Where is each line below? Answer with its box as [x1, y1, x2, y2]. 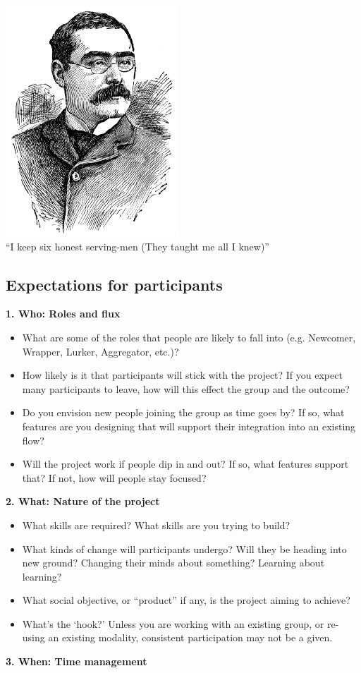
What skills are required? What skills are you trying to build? [22, 517, 290, 532]
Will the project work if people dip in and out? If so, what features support [22, 456, 349, 471]
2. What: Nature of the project [6, 494, 160, 509]
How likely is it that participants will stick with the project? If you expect [22, 368, 343, 382]
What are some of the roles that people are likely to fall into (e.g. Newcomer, [22, 329, 356, 344]
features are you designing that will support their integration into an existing [22, 418, 356, 433]
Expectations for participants [6, 273, 223, 295]
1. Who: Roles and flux [6, 306, 121, 321]
